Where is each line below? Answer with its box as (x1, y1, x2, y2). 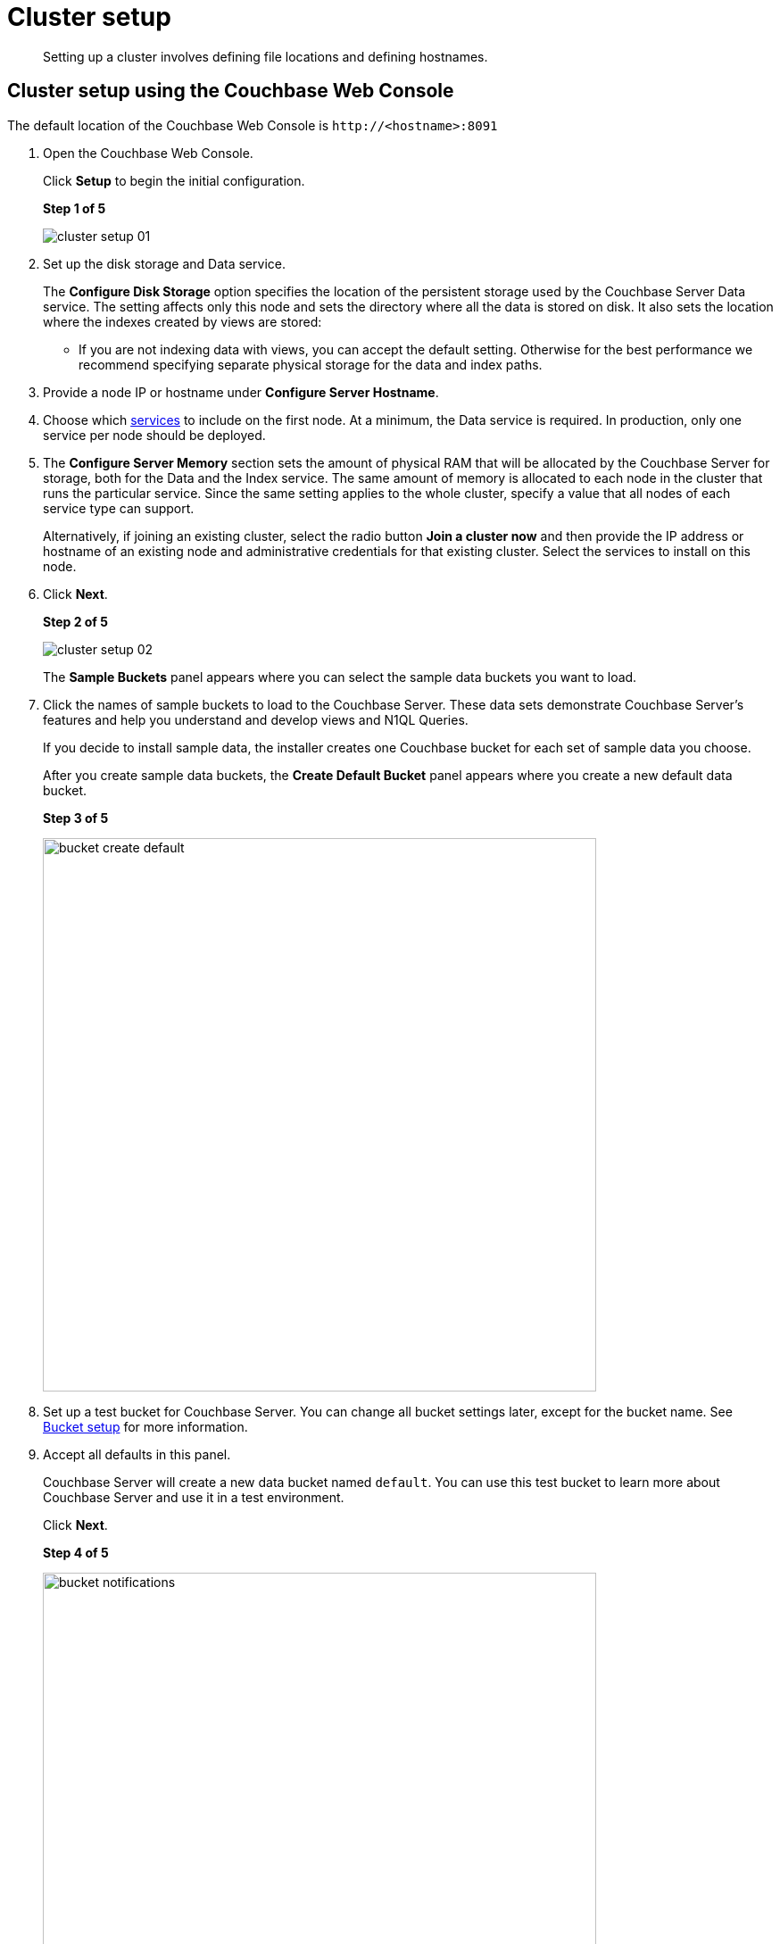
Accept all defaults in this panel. (43, 1446, 231, 1462)
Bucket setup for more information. (43, 1418, 248, 1434)
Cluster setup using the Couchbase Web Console (7, 79, 454, 103)
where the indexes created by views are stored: (43, 313, 322, 329)
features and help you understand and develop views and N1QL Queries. (43, 711, 469, 727)
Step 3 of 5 (43, 810, 109, 826)
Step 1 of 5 (43, 200, 106, 216)
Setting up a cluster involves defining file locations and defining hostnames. (43, 48, 488, 64)
